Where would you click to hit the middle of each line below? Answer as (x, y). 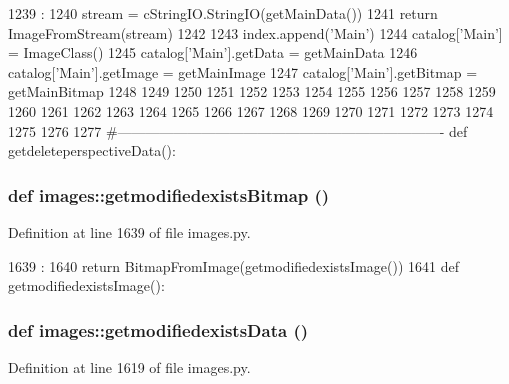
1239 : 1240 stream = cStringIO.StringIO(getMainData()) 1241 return (223, 13)
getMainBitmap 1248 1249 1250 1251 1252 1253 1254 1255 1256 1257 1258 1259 (252, 91)
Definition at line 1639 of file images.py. (129, 231)
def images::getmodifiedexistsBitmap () (169, 194)
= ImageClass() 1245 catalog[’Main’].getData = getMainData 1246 (213, 52)
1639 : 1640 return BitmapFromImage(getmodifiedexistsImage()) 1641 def (233, 265)
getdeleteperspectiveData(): (92, 150)
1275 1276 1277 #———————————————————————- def (238, 130)
